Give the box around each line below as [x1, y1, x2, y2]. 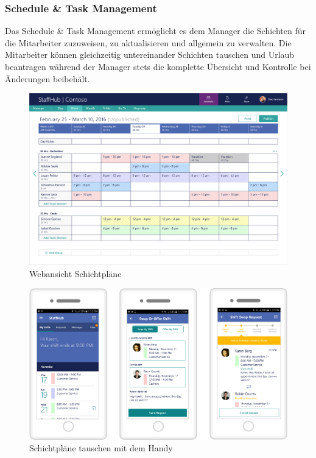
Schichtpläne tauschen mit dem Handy [29, 442, 173, 454]
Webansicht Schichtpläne [29, 267, 122, 280]
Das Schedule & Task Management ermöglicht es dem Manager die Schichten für [5, 24, 306, 37]
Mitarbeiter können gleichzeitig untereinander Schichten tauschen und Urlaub [5, 48, 295, 61]
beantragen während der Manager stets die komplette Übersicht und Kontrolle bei [5, 60, 311, 72]
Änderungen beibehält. [5, 72, 90, 85]
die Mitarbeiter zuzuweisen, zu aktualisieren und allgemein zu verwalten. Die [5, 36, 292, 49]
